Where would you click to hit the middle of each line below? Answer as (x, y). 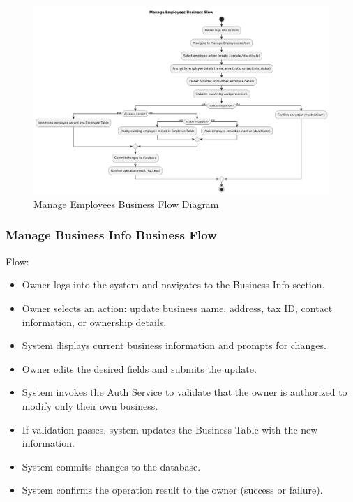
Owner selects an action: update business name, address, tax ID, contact (177, 308)
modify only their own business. (90, 405)
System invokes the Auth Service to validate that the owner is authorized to (185, 392)
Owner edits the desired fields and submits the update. (139, 368)
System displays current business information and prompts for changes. (174, 345)
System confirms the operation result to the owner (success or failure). (172, 490)
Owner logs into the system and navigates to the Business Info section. (173, 285)
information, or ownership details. (94, 322)
